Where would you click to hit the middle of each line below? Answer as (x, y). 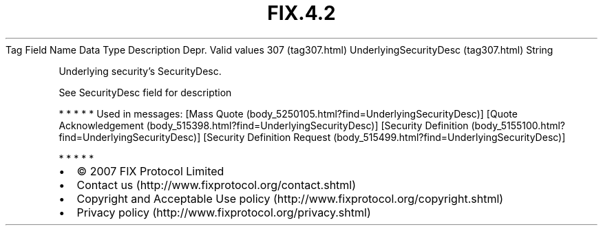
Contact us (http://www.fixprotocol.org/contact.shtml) (216, 185)
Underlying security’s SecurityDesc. (140, 71)
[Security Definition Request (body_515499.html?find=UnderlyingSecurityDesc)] (384, 137)
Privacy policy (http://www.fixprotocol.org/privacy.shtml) (224, 212)
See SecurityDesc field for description (145, 92)
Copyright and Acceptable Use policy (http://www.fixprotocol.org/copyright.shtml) (290, 198)
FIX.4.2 (301, 13)
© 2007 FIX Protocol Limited (150, 171)
